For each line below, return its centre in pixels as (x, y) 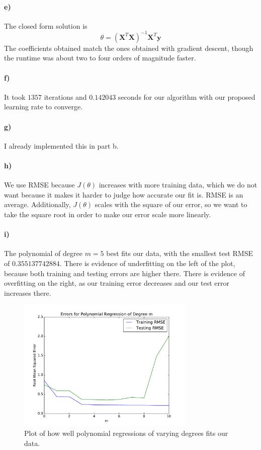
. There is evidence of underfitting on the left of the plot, (147, 263)
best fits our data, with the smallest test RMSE (180, 253)
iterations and (65, 97)
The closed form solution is (46, 25)
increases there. (28, 293)
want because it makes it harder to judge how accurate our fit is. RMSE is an (124, 194)
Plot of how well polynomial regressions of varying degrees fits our (126, 433)
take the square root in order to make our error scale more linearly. (108, 214)
